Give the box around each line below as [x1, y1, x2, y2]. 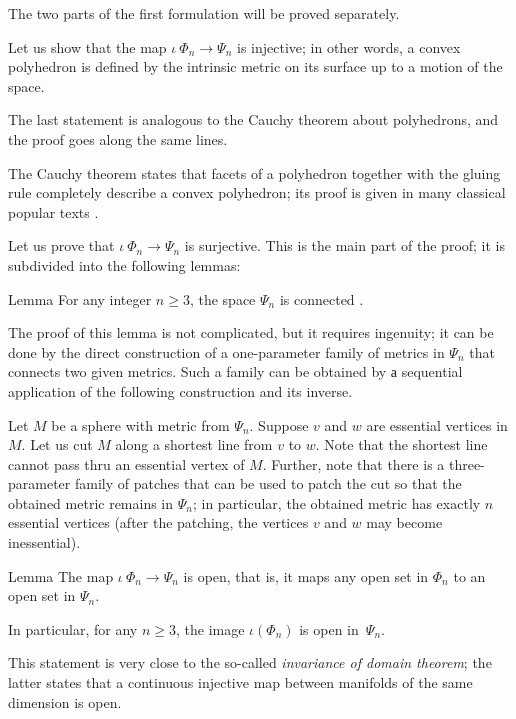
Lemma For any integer [8, 288, 152, 309]
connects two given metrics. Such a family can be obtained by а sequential [8, 361, 463, 382]
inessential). [8, 532, 81, 553]
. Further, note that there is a [262, 453, 445, 474]
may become [366, 512, 443, 533]
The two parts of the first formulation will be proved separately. [8, 3, 400, 23]
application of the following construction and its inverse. [8, 380, 353, 401]
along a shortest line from [115, 434, 273, 455]
